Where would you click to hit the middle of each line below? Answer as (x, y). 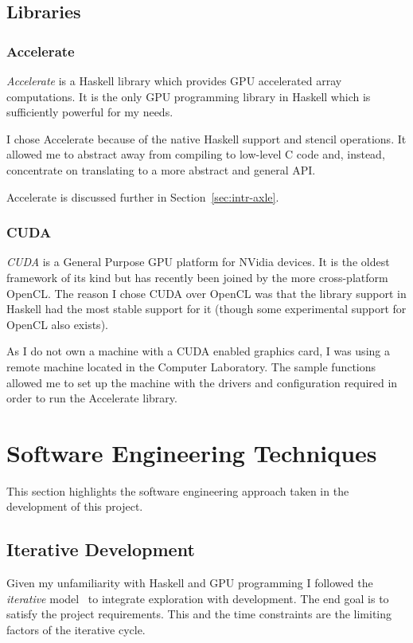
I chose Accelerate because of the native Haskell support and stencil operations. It (206, 138)
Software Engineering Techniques (192, 452)
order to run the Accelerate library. (92, 398)
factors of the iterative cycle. (76, 630)
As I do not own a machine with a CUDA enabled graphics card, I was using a (198, 351)
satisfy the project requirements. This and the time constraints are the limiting (199, 614)
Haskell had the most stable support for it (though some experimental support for (206, 309)
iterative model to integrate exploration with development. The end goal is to (198, 598)
